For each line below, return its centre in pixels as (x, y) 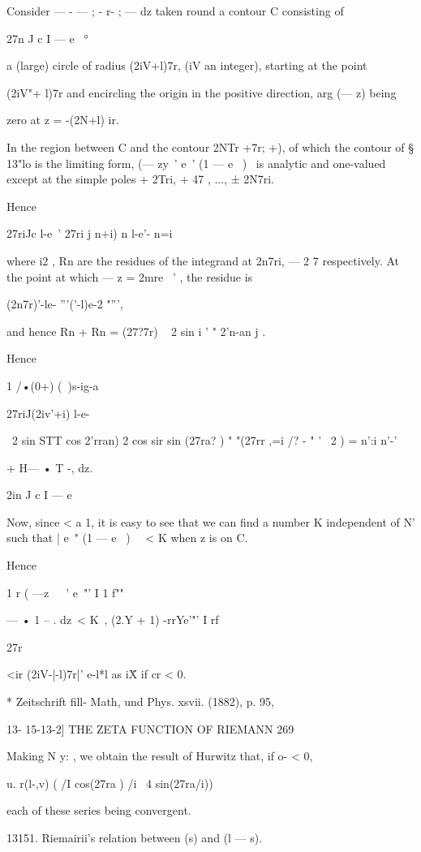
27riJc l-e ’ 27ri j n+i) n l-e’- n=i (90, 233)
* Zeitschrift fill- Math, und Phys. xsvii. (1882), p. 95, (140, 701)
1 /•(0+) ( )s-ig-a (53, 385)
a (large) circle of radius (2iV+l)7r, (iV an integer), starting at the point (187, 65)
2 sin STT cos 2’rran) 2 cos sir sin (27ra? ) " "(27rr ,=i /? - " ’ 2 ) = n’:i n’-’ (204, 440)
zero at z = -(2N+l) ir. (63, 120)
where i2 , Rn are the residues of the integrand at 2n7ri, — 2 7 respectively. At (203, 260)
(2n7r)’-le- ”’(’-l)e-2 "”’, (65, 304)
